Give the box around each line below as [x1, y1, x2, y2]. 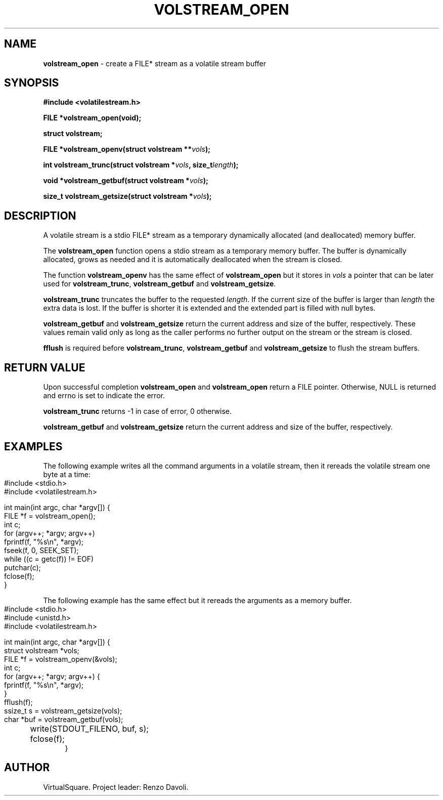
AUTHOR [4, 761, 50, 774]
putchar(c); [4, 563, 41, 572]
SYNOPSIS [4, 76, 59, 90]
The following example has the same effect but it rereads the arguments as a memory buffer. [43, 596, 352, 605]
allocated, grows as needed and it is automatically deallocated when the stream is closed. [43, 255, 342, 264]
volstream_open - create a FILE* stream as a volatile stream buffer [43, 59, 267, 68]
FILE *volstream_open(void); [43, 113, 142, 122]
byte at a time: [43, 470, 91, 479]
